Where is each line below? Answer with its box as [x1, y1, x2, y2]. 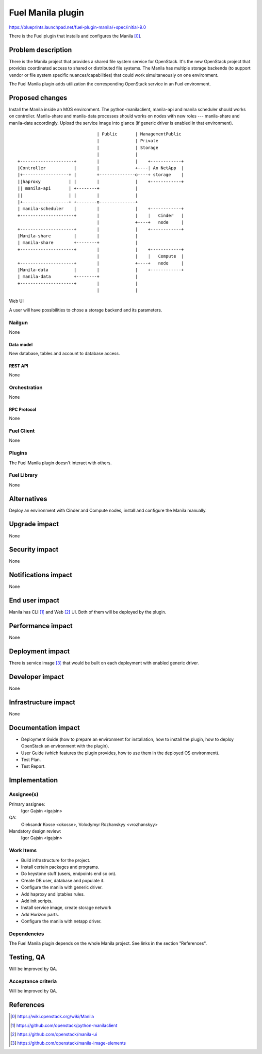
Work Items [9, 847, 37, 854]
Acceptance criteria [9, 978, 57, 985]
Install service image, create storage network [21, 905, 112, 910]
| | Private [97, 138, 159, 144]
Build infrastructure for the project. [21, 857, 91, 863]
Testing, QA [9, 953, 46, 961]
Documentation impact [9, 723, 80, 732]
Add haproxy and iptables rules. [21, 891, 85, 897]
